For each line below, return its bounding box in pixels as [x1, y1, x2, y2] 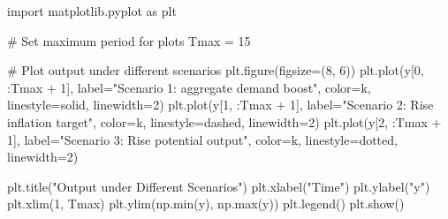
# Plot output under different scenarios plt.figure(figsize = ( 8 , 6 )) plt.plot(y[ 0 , [7, 61, 424, 79]
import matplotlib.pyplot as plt [7, 2, 177, 19]
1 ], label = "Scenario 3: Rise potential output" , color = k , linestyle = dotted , [7, 130, 398, 148]
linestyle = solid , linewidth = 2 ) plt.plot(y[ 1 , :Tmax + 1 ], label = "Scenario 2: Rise [7, 95, 434, 114]
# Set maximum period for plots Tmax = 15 [7, 31, 251, 49]
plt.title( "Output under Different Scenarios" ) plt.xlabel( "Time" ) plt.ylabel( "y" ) [7, 177, 430, 195]
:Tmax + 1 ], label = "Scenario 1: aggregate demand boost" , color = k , [7, 78, 371, 96]
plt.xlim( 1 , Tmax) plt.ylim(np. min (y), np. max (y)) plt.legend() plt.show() [7, 194, 405, 213]
